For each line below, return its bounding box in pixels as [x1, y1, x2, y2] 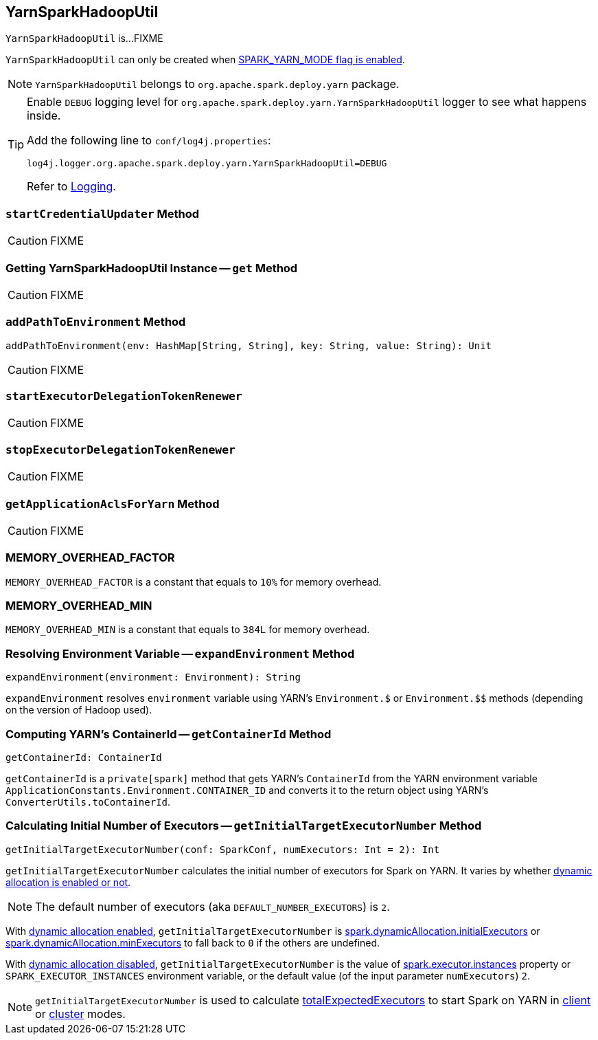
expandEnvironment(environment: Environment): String [5, 672, 301, 683]
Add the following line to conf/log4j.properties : [27, 133, 271, 148]
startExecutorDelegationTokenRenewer [5, 390, 242, 403]
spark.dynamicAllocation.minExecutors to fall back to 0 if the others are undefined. [5, 936, 380, 949]
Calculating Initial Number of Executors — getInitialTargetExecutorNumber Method [5, 819, 482, 833]
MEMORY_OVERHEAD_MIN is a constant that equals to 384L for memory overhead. [5, 623, 370, 636]
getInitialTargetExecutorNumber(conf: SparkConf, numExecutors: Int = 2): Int [5, 843, 440, 855]
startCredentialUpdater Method [5, 206, 200, 221]
